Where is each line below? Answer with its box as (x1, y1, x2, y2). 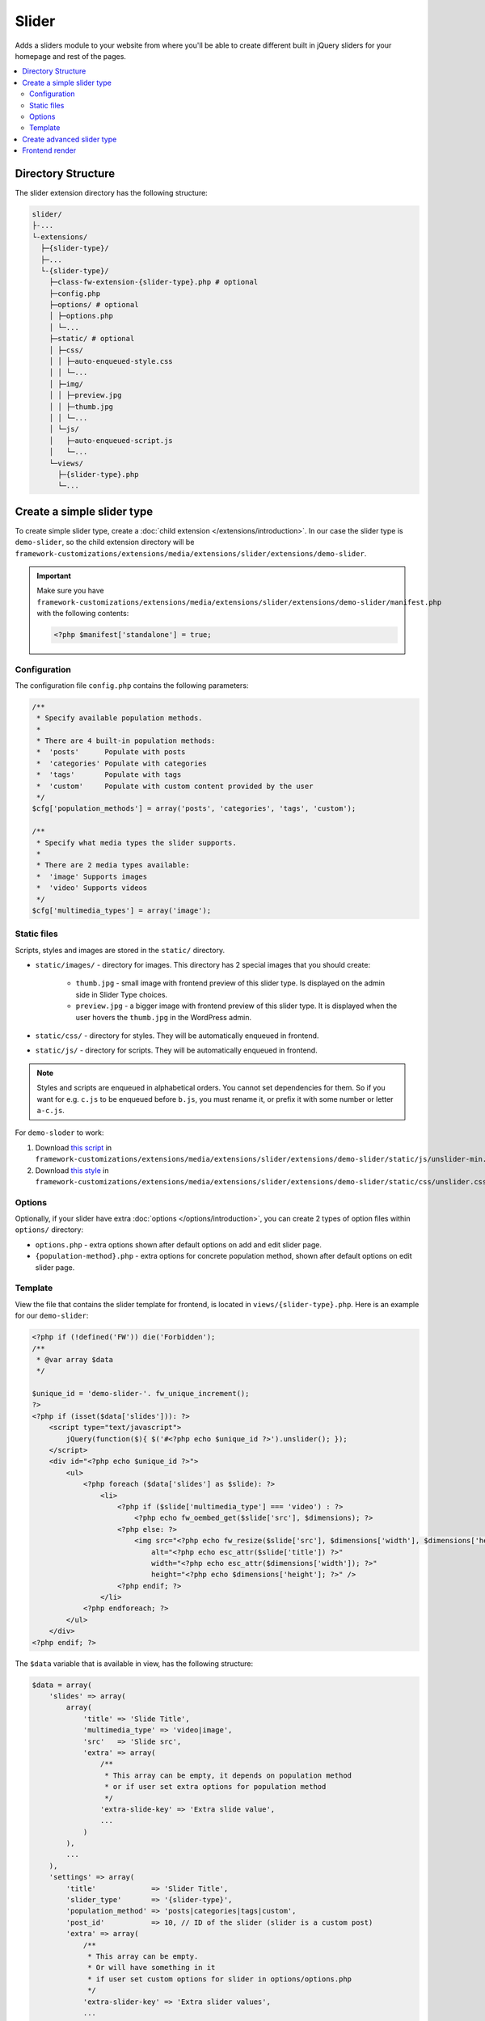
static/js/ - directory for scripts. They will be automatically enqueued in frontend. (35, 1045, 318, 1055)
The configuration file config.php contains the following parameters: (15, 680, 249, 690)
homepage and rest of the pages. (15, 51, 127, 61)
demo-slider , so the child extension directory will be (15, 538, 195, 547)
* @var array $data (36, 1355, 113, 1364)
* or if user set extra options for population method (103, 1783, 327, 1791)
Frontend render (22, 146, 77, 155)
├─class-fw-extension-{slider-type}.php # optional (48, 277, 259, 287)
